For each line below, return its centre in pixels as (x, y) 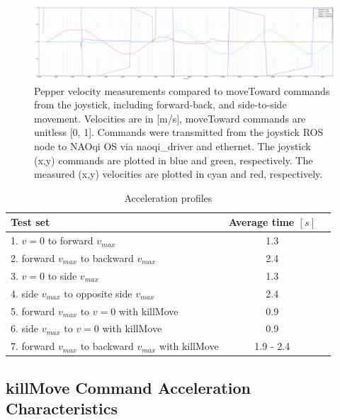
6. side (24, 328)
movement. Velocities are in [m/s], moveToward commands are (170, 118)
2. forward (33, 258)
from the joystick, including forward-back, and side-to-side (160, 104)
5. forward (33, 311)
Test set (30, 222)
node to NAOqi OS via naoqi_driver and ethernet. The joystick (172, 146)
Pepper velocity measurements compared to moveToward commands (182, 90)
